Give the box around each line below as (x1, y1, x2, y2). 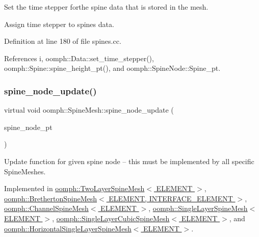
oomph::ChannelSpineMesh (4, 203, 89, 214)
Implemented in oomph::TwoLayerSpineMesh (4, 183, 145, 194)
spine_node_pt (4, 121, 53, 132)
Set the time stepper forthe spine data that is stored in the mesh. (4, 2, 209, 12)
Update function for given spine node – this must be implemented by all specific (4, 155, 254, 166)
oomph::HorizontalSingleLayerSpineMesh (4, 223, 132, 233)
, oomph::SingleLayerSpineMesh (148, 203, 248, 214)
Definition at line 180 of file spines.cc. (4, 36, 121, 46)
